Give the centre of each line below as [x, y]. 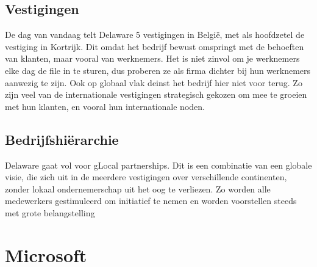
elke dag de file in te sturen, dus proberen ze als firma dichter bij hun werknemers [158, 70]
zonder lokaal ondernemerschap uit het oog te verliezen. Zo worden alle [138, 188]
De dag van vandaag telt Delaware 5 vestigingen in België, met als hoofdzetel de [155, 35]
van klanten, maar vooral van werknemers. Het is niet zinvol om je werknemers [152, 58]
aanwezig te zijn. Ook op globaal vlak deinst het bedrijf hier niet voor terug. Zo [154, 82]
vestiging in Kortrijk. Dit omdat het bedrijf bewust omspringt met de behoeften [155, 46]
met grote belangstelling [50, 212]
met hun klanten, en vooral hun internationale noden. [105, 106]
